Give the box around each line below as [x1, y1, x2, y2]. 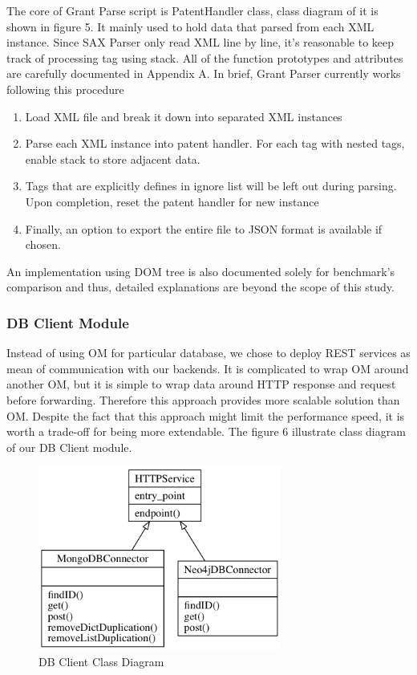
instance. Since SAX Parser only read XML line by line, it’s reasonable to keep [6, 34, 395, 51]
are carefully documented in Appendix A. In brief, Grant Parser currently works [6, 65, 401, 82]
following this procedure [6, 80, 124, 97]
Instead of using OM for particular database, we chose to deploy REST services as [6, 344, 411, 361]
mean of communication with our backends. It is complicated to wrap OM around [6, 360, 409, 376]
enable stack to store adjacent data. [25, 150, 200, 167]
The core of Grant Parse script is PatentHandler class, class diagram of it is [6, 2, 379, 18]
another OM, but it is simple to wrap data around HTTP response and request [6, 376, 396, 392]
